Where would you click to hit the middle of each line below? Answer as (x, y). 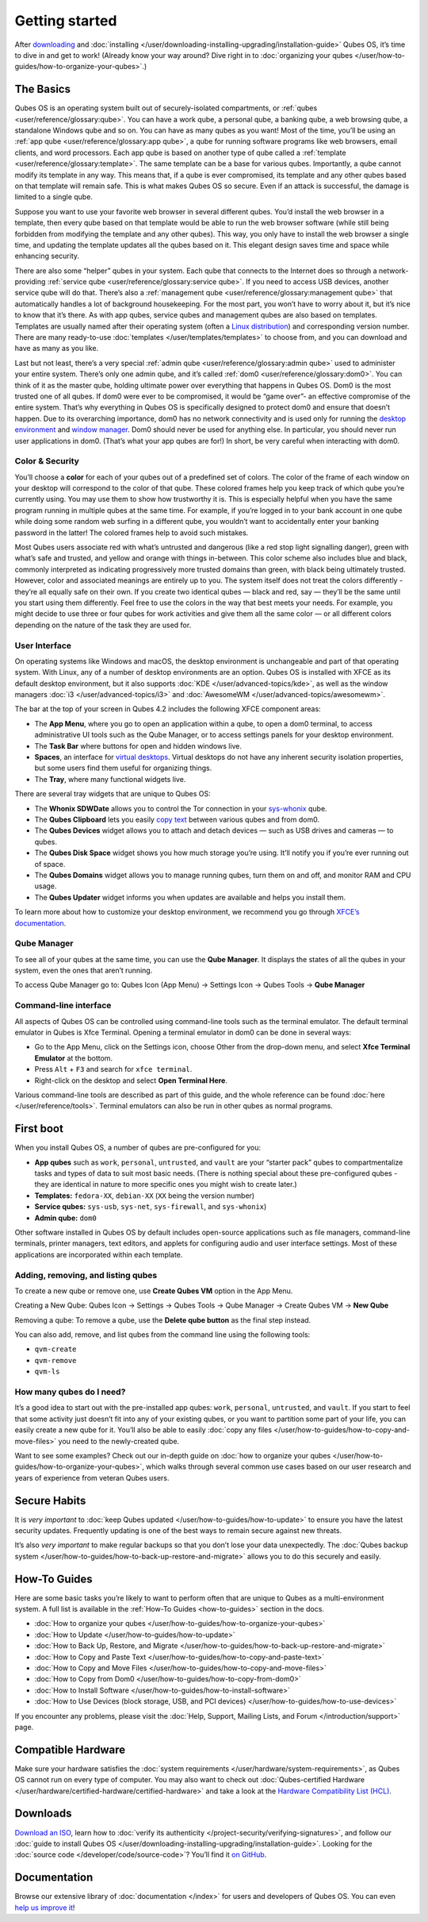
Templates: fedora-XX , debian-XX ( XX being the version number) (145, 1196)
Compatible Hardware (70, 1749)
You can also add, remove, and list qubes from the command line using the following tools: (162, 1335)
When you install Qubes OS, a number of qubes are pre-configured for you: (138, 1148)
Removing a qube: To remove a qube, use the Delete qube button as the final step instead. (163, 1320)
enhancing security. (47, 256)
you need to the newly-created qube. (119, 1441)
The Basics (43, 89)
